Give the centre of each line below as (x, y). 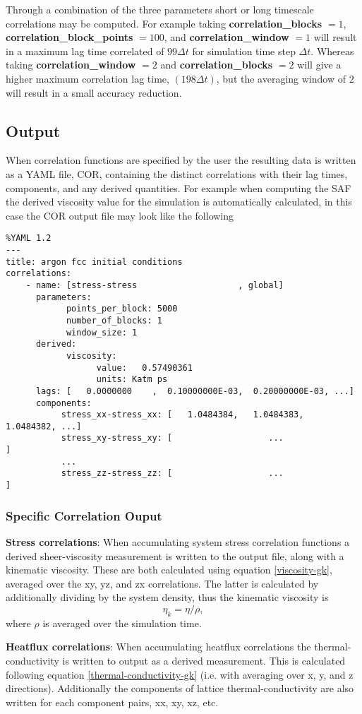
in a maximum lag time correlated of (85, 50)
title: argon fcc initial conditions (94, 262)
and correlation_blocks (217, 65)
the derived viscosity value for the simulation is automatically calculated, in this (179, 202)
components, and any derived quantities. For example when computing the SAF (179, 188)
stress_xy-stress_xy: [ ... (172, 438)
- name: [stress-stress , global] (155, 285)
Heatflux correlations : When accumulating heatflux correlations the (158, 647)
